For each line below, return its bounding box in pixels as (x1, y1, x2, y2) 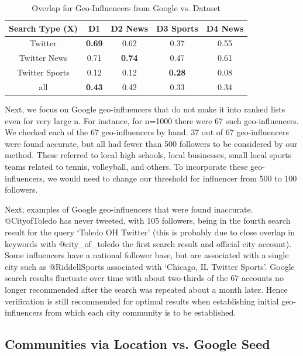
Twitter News (19, 52, 68, 64)
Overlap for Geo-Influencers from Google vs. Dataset (32, 2, 221, 13)
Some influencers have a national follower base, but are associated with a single (5, 249, 289, 261)
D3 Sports (156, 22, 198, 34)
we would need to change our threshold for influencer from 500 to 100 (47, 172, 297, 184)
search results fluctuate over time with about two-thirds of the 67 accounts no (5, 272, 284, 284)
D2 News (111, 22, 149, 34)
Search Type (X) (9, 22, 78, 34)
